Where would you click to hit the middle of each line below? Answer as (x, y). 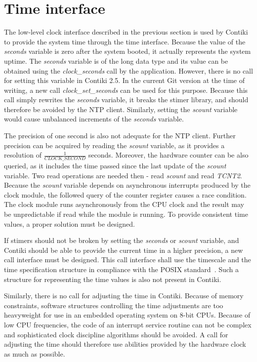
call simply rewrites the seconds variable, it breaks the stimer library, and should (126, 100)
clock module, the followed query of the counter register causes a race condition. (125, 194)
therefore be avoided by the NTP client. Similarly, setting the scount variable (121, 109)
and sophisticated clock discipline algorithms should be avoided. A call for (116, 334)
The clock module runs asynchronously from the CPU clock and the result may (124, 204)
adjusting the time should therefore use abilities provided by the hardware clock (125, 344)
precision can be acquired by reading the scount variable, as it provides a (114, 145)
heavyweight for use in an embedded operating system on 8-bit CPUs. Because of (127, 315)
